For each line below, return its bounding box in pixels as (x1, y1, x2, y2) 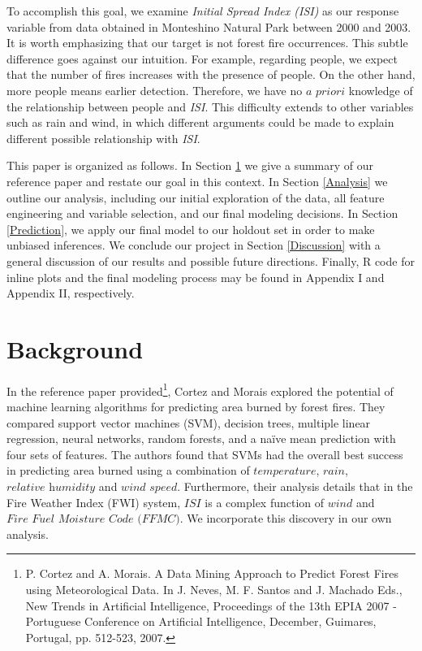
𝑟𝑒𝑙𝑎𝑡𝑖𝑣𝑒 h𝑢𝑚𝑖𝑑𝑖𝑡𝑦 (6, 482, 96, 494)
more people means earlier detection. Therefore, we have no (6, 81, 303, 98)
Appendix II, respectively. (6, 284, 135, 302)
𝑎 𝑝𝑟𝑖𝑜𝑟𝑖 (305, 85, 346, 98)
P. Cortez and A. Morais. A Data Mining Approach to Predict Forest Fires (25, 565, 398, 582)
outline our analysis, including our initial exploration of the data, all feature (6, 189, 385, 206)
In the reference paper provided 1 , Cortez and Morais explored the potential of (6, 380, 394, 399)
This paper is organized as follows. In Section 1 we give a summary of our (6, 157, 374, 174)
